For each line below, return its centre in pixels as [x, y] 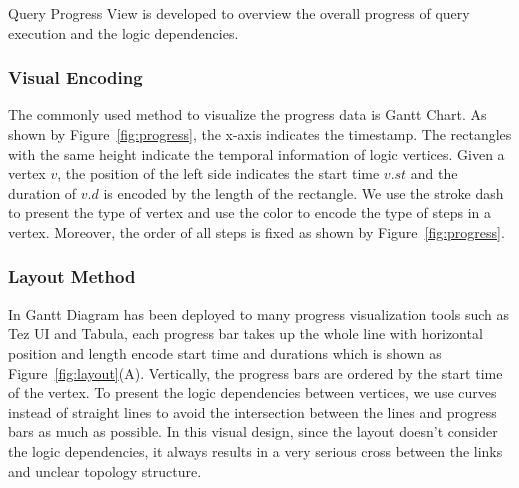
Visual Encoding [75, 77]
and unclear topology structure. [105, 470]
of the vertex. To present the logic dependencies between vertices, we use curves [252, 392]
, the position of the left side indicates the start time [218, 173]
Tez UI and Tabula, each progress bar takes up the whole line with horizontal [245, 333]
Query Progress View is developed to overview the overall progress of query [239, 13]
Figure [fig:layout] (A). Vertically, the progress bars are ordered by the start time [255, 372]
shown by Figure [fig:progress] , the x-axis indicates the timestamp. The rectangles [260, 134]
